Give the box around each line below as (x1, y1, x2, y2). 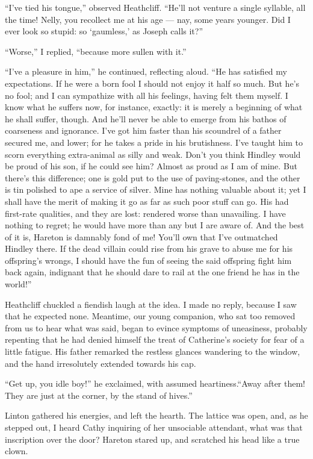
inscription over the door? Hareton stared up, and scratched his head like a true (5, 432, 300, 445)
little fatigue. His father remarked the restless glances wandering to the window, (5, 345, 300, 358)
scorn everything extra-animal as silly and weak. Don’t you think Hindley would (5, 148, 301, 160)
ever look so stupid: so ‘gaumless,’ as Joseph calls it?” (5, 25, 203, 37)
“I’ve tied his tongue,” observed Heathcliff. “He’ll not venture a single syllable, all (5, 1, 306, 13)
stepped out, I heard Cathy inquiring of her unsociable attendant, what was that (5, 421, 303, 433)
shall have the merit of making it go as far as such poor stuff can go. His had (5, 195, 289, 207)
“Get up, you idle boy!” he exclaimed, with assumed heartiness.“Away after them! (5, 377, 306, 390)
